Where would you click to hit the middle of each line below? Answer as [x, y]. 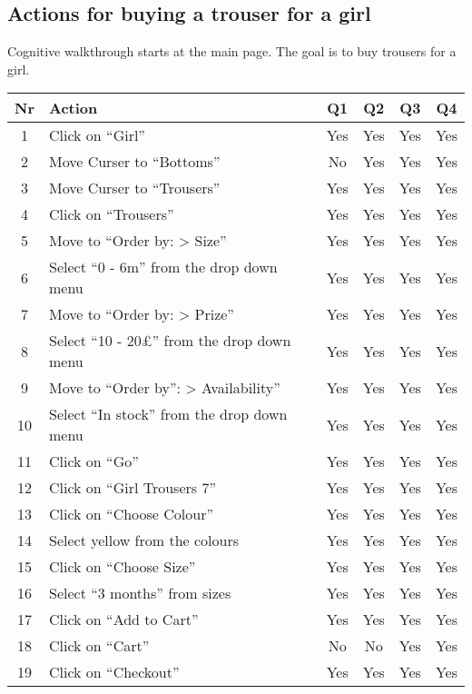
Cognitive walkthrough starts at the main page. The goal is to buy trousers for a [232, 51]
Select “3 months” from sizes [140, 593]
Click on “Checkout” [114, 672]
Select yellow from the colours [144, 540]
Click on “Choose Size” [122, 567]
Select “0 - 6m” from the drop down [163, 267]
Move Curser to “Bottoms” [134, 162]
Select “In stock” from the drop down [168, 414]
